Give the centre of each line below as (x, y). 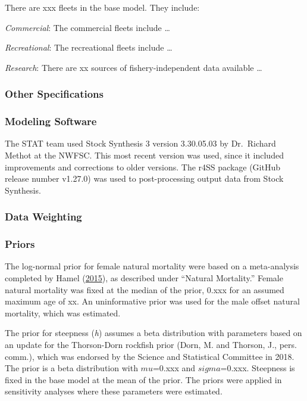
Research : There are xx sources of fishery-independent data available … (134, 67)
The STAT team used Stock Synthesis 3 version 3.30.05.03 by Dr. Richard (140, 143)
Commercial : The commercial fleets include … (87, 27)
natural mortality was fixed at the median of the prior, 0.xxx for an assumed (145, 289)
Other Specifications (54, 94)
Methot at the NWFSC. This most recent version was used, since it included (144, 155)
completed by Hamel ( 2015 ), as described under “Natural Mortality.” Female (144, 278)
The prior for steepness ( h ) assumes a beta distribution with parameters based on (153, 333)
